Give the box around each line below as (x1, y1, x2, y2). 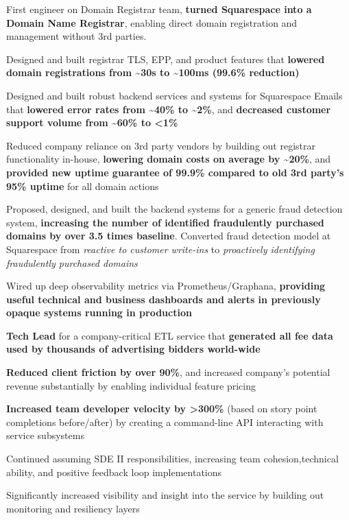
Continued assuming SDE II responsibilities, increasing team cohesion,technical (6, 451, 339, 466)
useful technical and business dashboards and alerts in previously (6, 292, 321, 306)
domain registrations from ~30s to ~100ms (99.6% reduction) (6, 65, 300, 80)
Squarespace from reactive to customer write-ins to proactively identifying (6, 241, 315, 256)
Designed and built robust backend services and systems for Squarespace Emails (6, 88, 343, 102)
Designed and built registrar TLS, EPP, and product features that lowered (6, 51, 325, 66)
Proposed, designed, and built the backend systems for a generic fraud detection (6, 202, 343, 216)
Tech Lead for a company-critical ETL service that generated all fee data (6, 328, 333, 342)
